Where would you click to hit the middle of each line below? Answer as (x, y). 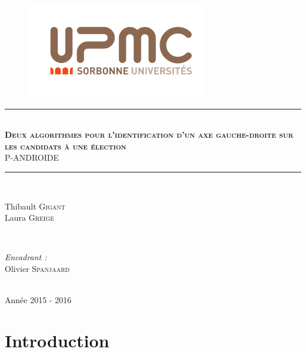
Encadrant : (26, 257)
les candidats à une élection (66, 146)
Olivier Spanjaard (37, 269)
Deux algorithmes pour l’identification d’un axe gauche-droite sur (149, 135)
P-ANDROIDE (32, 157)
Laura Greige (30, 217)
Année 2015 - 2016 (38, 300)
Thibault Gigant (35, 206)
